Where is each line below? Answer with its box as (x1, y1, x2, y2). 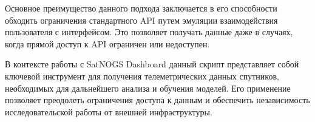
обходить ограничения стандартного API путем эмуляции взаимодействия (5, 13, 278, 26)
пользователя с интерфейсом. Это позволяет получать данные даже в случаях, (5, 25, 293, 38)
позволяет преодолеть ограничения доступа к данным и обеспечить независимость (5, 93, 310, 106)
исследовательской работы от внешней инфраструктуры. (5, 105, 212, 118)
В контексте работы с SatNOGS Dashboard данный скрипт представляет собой (5, 58, 299, 70)
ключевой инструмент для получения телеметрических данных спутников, (5, 69, 279, 82)
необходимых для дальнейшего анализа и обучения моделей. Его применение (5, 81, 291, 94)
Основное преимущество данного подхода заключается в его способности (5, 2, 277, 14)
